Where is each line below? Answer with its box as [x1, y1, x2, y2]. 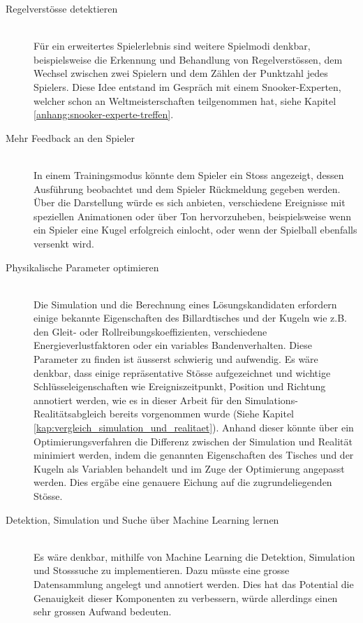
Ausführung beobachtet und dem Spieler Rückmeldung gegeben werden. [34, 181, 341, 196]
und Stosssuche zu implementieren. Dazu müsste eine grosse [34, 563, 290, 578]
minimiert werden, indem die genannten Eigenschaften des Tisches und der [34, 447, 354, 462]
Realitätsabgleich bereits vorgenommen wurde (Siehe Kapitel [34, 406, 295, 421]
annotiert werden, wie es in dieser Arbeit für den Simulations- [34, 392, 298, 407]
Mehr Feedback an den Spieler [6, 130, 135, 145]
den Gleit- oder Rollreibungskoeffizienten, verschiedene [34, 324, 267, 338]
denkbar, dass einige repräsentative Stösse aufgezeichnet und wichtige [34, 365, 331, 380]
